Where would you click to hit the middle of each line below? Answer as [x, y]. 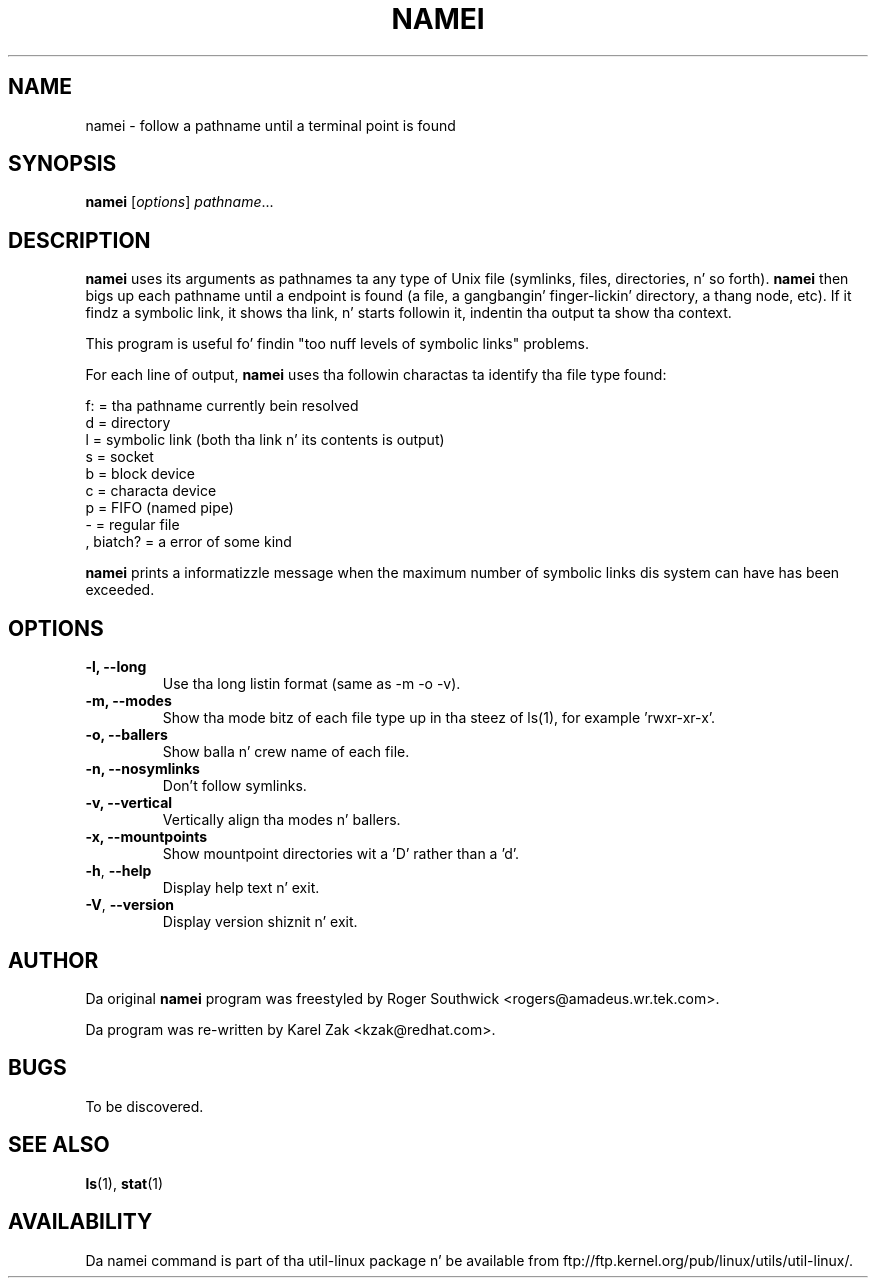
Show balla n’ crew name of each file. [286, 752]
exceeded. [120, 590]
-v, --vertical [129, 803]
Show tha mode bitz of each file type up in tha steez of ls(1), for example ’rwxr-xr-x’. [439, 718]
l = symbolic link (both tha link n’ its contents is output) [265, 440]
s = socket [119, 457]
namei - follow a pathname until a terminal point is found [270, 125]
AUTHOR [53, 960]
